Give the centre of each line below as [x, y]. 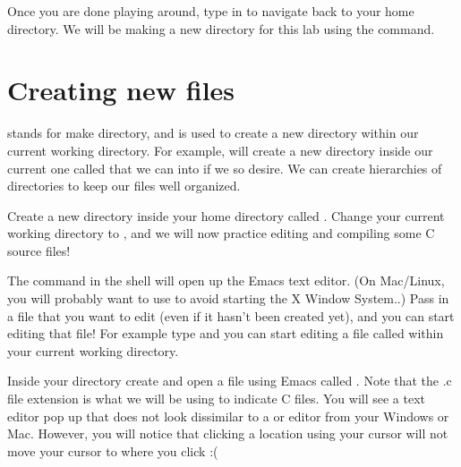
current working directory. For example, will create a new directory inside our [220, 150]
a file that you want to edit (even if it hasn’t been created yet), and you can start [231, 315]
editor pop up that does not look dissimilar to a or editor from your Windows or [228, 416]
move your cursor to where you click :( [113, 450]
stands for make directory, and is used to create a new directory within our [213, 133]
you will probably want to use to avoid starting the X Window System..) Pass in [228, 298]
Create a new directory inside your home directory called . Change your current [226, 215]
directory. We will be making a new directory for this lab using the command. [221, 28]
